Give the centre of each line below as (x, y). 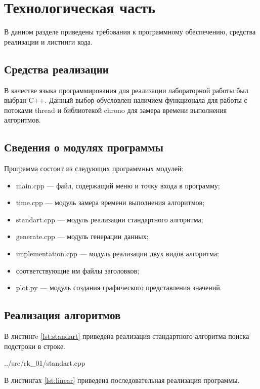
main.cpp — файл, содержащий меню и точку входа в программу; (118, 185)
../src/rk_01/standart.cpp (45, 363)
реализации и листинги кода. (48, 41)
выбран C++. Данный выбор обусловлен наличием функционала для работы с (126, 100)
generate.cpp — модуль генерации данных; (82, 236)
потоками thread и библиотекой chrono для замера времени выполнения (116, 110)
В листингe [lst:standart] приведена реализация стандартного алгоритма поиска (127, 336)
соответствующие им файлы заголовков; (78, 270)
